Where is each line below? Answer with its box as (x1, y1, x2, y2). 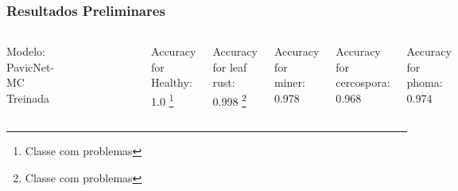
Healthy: (151, 74, 192, 91)
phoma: (406, 74, 443, 91)
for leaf (212, 58, 247, 75)
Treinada (6, 90, 50, 106)
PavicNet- (6, 58, 55, 75)
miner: (274, 74, 305, 91)
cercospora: (336, 74, 390, 91)
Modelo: (6, 43, 46, 60)
